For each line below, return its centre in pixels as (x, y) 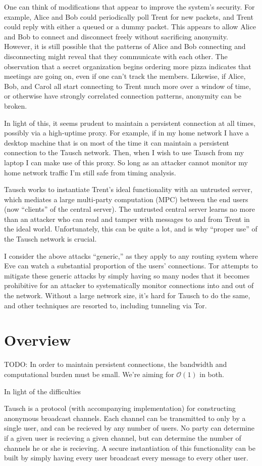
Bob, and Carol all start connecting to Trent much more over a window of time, (127, 86)
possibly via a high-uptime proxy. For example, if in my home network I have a (127, 133)
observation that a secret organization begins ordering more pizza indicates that (128, 66)
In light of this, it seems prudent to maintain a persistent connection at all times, (130, 123)
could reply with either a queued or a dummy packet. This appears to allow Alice (130, 27)
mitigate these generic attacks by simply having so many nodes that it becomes (127, 275)
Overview (38, 340)
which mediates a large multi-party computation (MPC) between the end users (126, 199)
